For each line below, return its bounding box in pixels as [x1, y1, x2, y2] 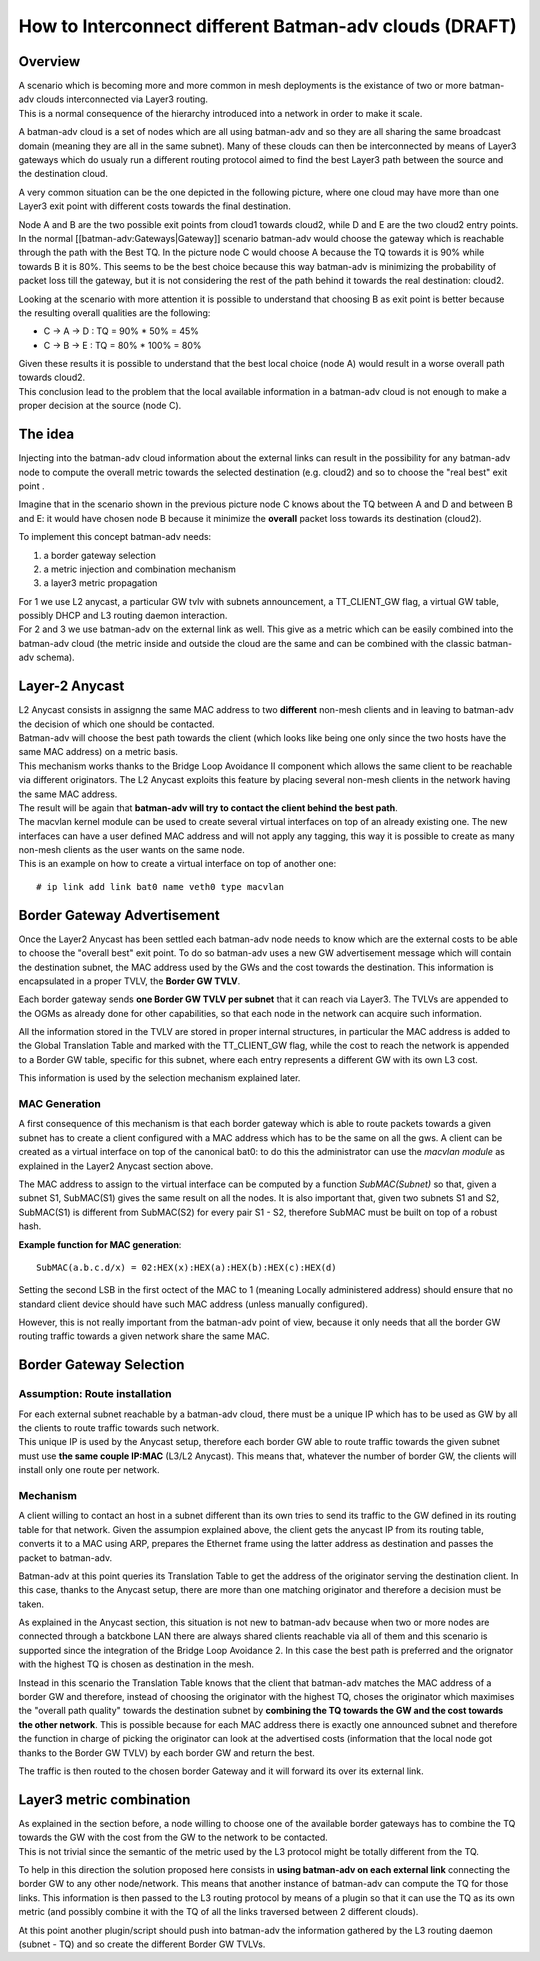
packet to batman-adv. [18, 1551, 113, 1564]
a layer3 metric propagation [43, 577, 158, 589]
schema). [36, 651, 75, 664]
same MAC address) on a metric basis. [18, 746, 179, 758]
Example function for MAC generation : [18, 1238, 182, 1250]
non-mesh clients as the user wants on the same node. [18, 844, 245, 856]
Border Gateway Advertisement [18, 906, 220, 924]
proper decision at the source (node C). [18, 400, 182, 412]
